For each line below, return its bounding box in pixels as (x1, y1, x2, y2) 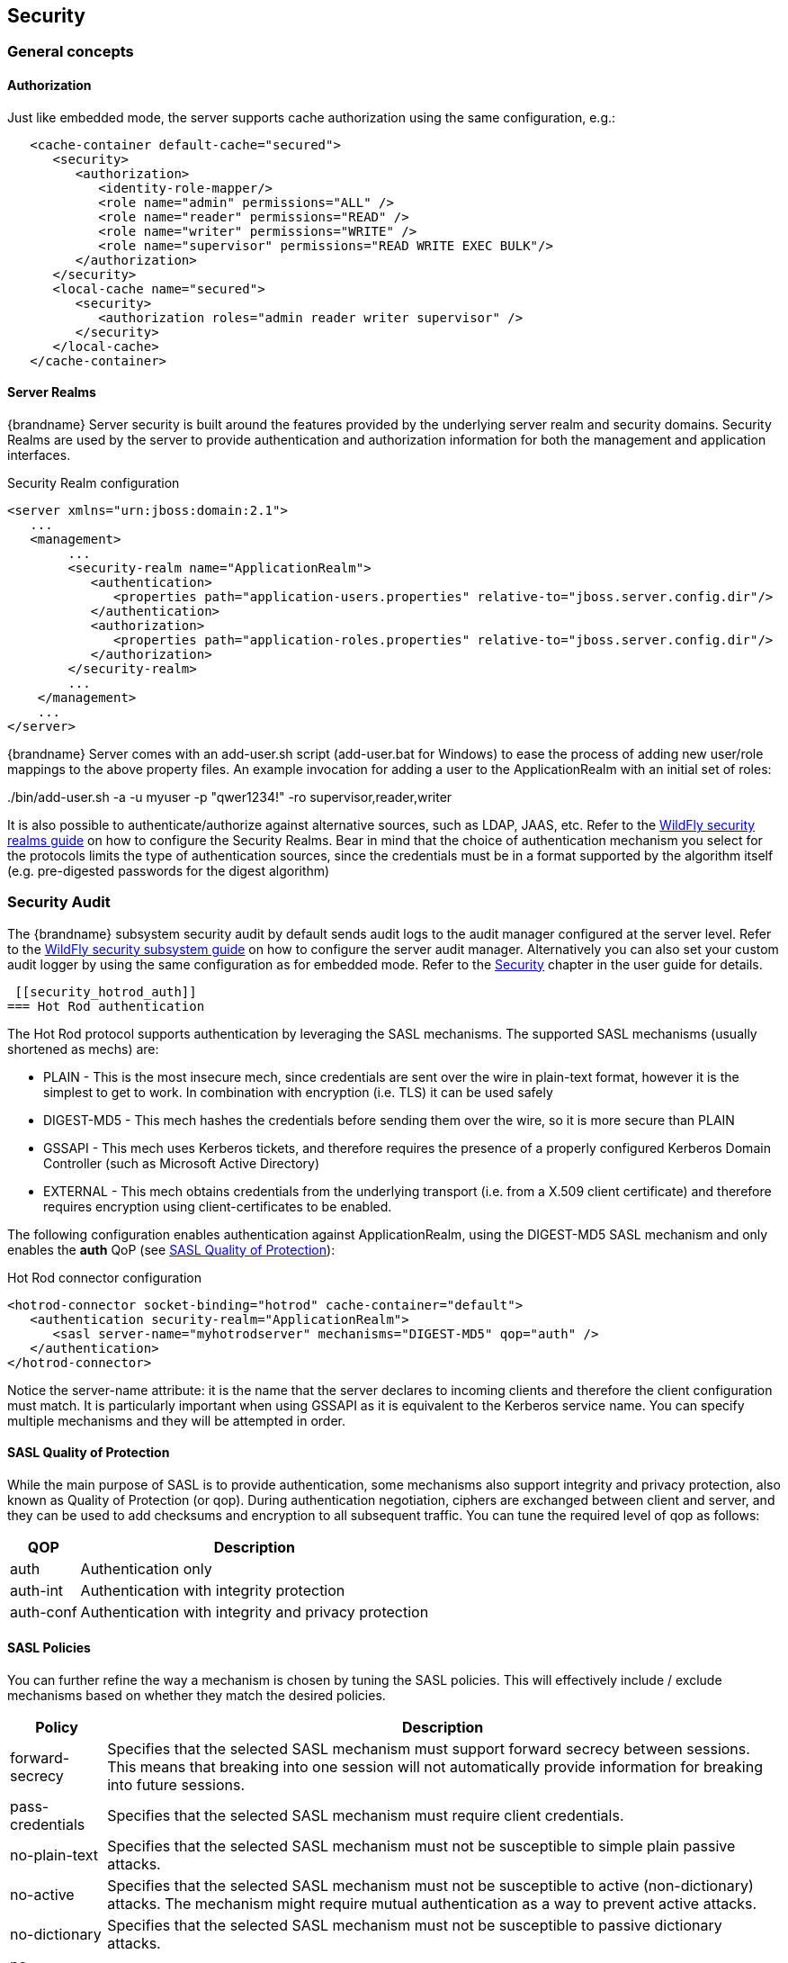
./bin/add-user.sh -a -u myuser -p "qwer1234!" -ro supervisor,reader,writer (7, 788, 452, 805)
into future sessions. (107, 1776, 246, 1795)
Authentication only (80, 1559, 212, 1578)
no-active (10, 1886, 75, 1904)
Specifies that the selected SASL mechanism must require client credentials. (107, 1806, 624, 1825)
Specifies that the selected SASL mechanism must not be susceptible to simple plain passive (107, 1837, 736, 1856)
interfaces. (7, 446, 71, 463)
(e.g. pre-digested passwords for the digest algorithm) (7, 862, 330, 878)
